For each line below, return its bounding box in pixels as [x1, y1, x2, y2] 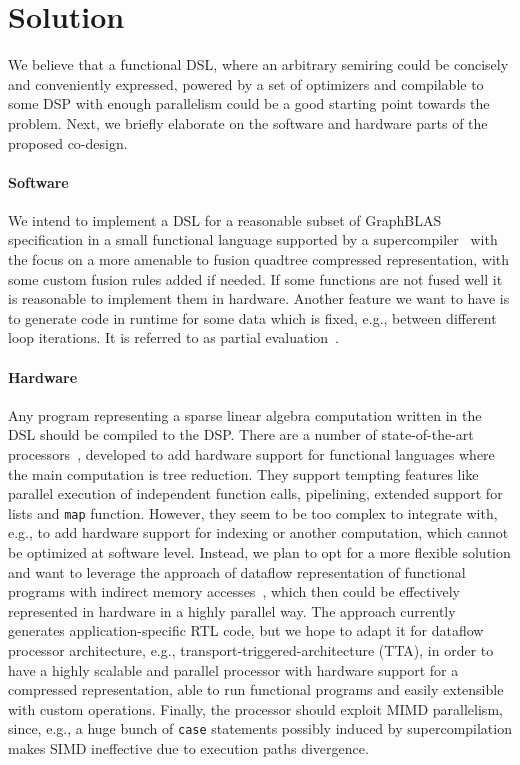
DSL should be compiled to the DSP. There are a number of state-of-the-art [8, 424, 474, 445]
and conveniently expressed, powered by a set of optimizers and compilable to [8, 73, 484, 94]
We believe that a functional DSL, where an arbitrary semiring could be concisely [8, 54, 509, 75]
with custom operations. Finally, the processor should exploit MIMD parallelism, [8, 698, 503, 719]
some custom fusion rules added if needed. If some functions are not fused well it [8, 268, 503, 289]
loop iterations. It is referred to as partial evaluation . [8, 327, 340, 348]
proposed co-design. [8, 132, 128, 153]
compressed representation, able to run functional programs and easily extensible [8, 679, 504, 700]
